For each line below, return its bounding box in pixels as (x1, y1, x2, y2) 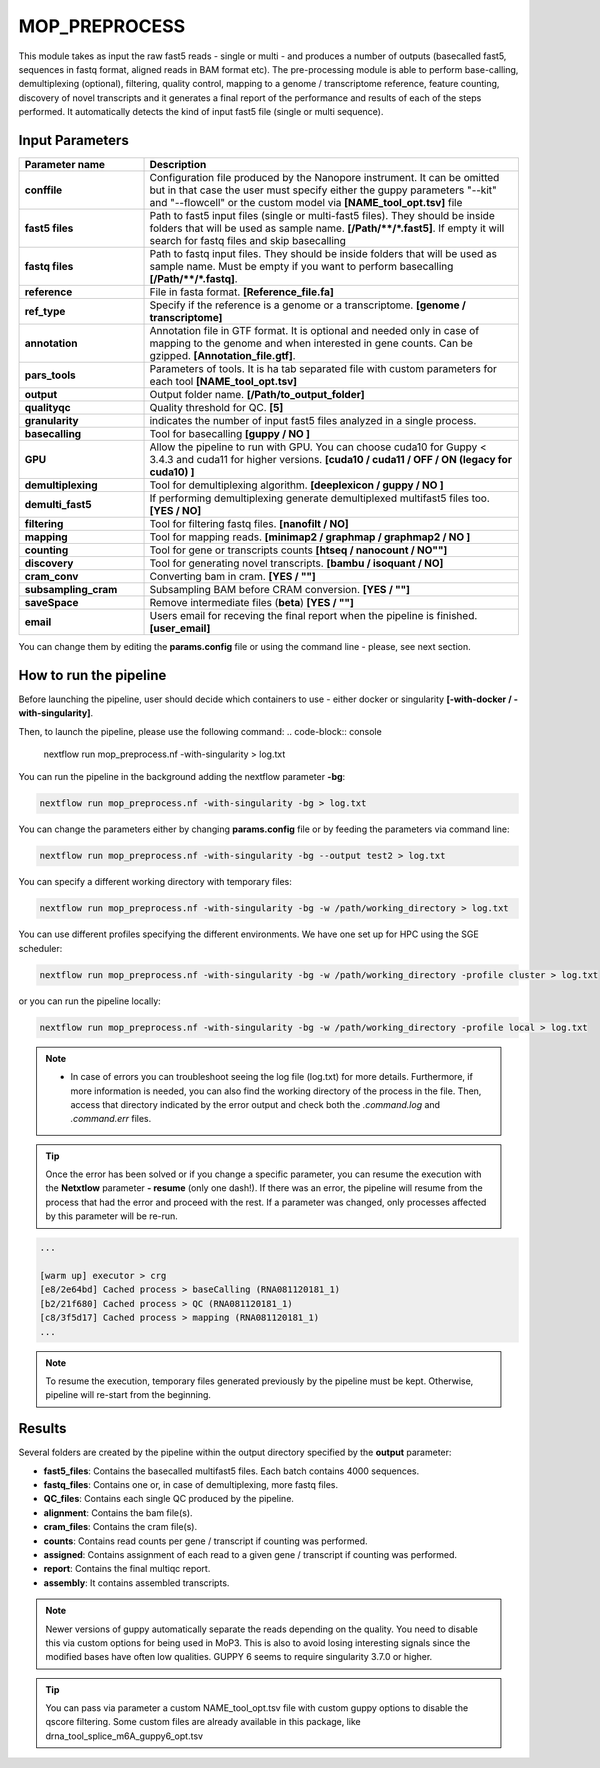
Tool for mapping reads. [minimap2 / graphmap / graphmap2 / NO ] (149, 530, 471, 544)
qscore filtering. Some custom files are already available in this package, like (45, 1716, 362, 1728)
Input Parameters (18, 131, 129, 149)
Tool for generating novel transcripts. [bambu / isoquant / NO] (149, 556, 444, 570)
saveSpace (24, 596, 79, 610)
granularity (24, 414, 79, 428)
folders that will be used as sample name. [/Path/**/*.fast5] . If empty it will (149, 221, 505, 235)
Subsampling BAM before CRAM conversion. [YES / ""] (149, 583, 410, 597)
